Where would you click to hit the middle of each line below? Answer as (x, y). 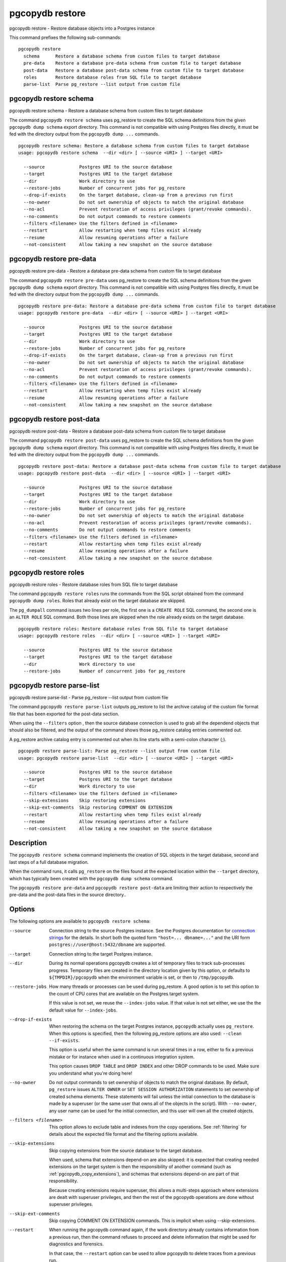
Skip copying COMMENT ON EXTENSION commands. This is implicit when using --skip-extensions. (153, 1221)
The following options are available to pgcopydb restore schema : (80, 921)
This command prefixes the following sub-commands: (65, 37)
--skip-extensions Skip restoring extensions (85, 800)
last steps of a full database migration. (49, 862)
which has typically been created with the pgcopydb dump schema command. (91, 878)
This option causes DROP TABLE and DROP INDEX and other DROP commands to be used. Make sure (154, 1066)
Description (28, 843)
